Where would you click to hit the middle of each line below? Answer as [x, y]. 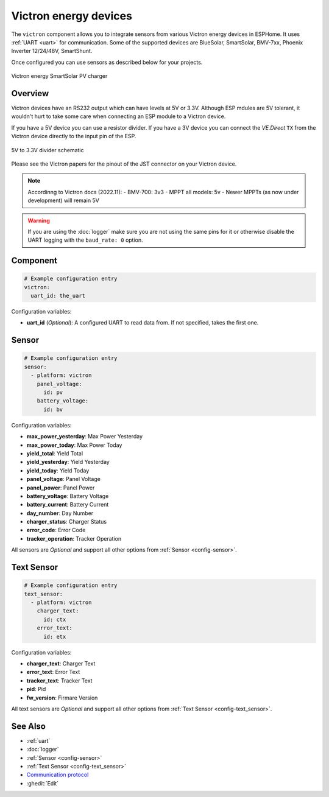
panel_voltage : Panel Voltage [63, 479]
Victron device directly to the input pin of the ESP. [74, 136]
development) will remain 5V [64, 200]
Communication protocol [58, 775]
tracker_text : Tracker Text [59, 680]
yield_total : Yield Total [55, 453]
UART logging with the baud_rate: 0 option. [85, 240]
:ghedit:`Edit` [43, 783]
